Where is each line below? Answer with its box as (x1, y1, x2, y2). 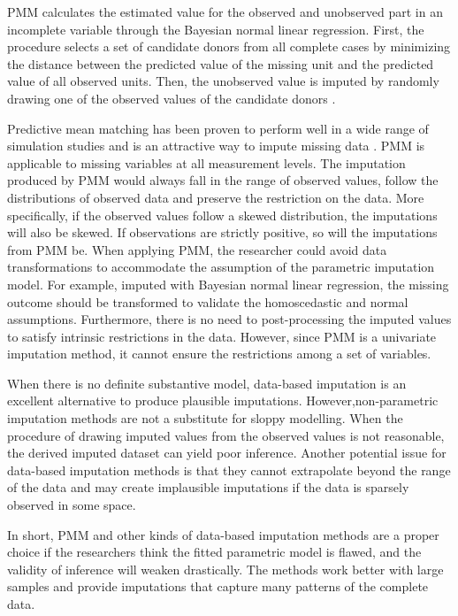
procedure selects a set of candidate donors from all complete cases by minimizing (7, 37, 451, 56)
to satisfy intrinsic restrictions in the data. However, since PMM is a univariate (7, 327, 437, 345)
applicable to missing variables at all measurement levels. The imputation (7, 153, 406, 172)
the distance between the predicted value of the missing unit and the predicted (7, 54, 434, 73)
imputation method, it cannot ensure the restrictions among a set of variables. (7, 344, 431, 363)
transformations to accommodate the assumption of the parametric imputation (7, 258, 435, 276)
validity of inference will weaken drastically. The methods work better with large (7, 559, 444, 578)
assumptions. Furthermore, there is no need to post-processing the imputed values (7, 310, 452, 328)
